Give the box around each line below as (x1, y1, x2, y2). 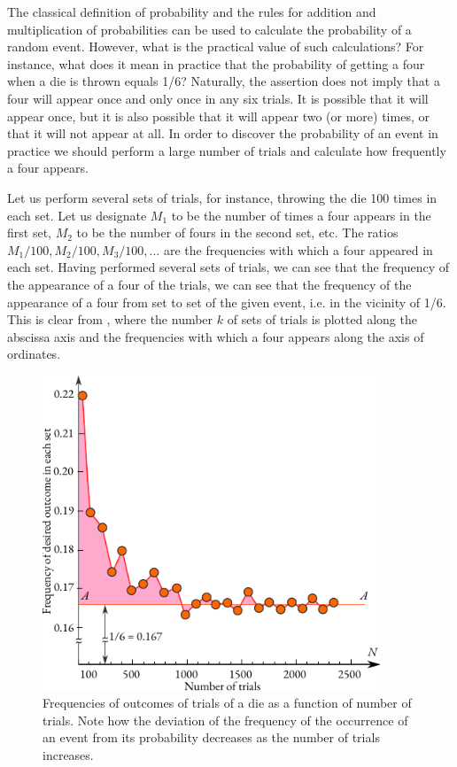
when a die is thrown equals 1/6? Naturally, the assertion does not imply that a (7, 72, 440, 90)
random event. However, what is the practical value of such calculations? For (7, 37, 424, 56)
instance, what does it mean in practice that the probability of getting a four (7, 54, 425, 73)
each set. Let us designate (7, 205, 147, 224)
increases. (43, 746, 94, 764)
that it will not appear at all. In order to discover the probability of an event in (7, 124, 438, 143)
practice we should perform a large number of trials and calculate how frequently (7, 141, 446, 159)
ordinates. (7, 345, 61, 363)
